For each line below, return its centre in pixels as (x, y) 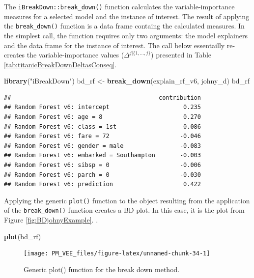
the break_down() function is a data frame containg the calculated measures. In (124, 26)
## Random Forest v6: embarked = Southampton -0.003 (102, 155)
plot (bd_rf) (23, 236)
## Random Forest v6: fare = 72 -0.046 (102, 136)
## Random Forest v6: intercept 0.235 (102, 107)
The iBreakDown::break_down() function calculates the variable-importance (119, 6)
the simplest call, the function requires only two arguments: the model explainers (126, 35)
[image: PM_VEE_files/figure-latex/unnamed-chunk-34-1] (117, 254)
